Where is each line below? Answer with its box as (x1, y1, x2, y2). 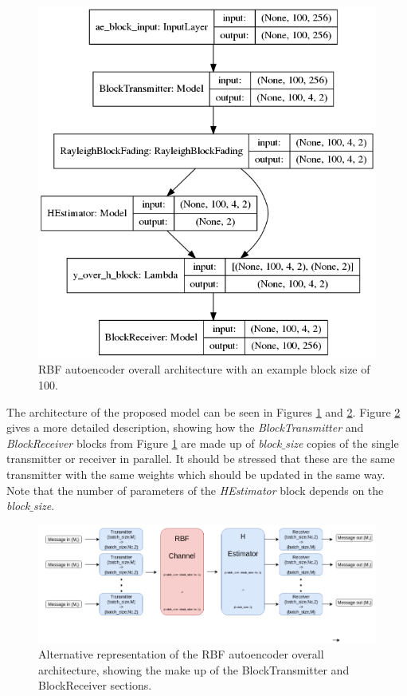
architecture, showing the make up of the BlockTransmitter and (38, 661, 350, 678)
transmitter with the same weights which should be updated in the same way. (6, 466, 385, 483)
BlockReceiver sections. (38, 677, 152, 694)
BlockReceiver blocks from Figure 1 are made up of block (6, 434, 282, 451)
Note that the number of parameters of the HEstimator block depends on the (6, 481, 384, 498)
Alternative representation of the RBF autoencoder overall (38, 646, 324, 662)
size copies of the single (285, 434, 399, 451)
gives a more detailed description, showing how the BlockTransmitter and (6, 419, 364, 436)
